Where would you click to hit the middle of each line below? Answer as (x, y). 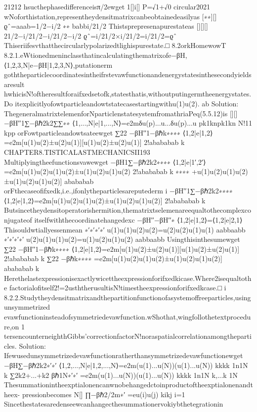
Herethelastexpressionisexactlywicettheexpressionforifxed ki (92, 278)
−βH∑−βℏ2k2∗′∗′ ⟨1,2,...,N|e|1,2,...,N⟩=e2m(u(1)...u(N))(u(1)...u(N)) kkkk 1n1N (126, 365)
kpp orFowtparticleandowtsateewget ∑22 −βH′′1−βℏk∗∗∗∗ (92, 132)
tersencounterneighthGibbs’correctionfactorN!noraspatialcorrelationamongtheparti (128, 336)
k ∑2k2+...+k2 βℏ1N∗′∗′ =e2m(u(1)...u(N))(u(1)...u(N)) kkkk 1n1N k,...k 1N (121, 375)
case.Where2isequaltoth (216, 278)
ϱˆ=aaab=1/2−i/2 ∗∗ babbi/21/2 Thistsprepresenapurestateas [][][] (106, 26)
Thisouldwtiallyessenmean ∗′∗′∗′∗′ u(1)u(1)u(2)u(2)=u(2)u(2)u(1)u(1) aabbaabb (125, 229)
